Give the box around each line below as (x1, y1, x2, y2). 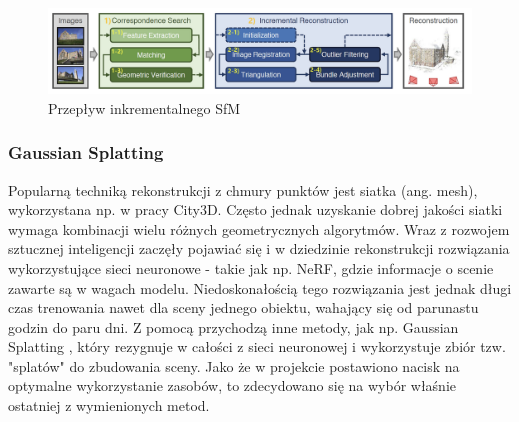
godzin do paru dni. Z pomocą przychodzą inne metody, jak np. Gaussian (8, 316, 459, 337)
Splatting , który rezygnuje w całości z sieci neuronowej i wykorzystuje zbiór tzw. (8, 336, 506, 357)
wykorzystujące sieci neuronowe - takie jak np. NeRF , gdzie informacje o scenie (8, 257, 494, 278)
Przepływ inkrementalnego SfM (48, 97, 241, 118)
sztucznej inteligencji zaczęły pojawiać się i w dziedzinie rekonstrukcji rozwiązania (8, 238, 510, 259)
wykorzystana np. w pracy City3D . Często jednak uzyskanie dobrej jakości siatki (8, 199, 503, 220)
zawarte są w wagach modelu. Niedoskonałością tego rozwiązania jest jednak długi (8, 277, 512, 298)
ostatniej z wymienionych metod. (8, 395, 210, 416)
